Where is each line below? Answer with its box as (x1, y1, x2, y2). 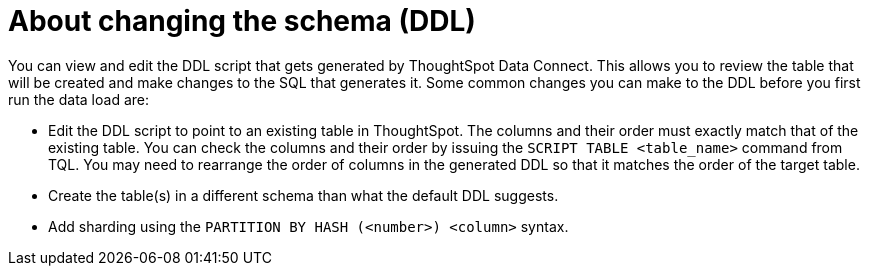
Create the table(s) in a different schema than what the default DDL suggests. (48, 186, 559, 204)
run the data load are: (8, 90, 149, 108)
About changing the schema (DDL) (8, 4, 476, 38)
